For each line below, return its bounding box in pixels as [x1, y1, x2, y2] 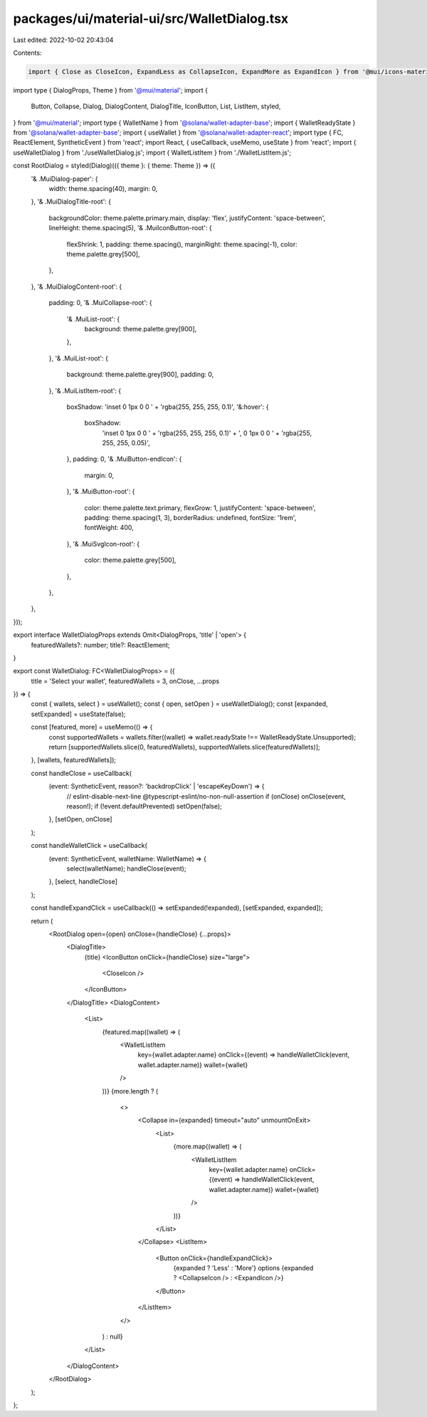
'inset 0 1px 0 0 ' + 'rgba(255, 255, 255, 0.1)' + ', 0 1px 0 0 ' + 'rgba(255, [102, 428, 312, 437]
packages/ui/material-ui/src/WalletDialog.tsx [13, 11, 289, 26]
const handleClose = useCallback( [31, 769, 132, 777]
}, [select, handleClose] [48, 877, 117, 886]
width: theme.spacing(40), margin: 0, [48, 185, 158, 193]
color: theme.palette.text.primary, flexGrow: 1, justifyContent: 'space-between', [84, 503, 316, 512]
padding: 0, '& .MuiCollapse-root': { [48, 299, 152, 307]
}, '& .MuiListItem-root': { [48, 386, 122, 395]
